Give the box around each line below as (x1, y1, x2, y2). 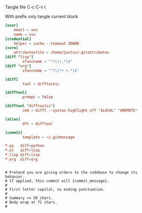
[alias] (5, 117, 21, 122)
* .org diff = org (5, 157, 38, 162)
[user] (5, 23, 18, 28)
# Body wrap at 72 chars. (5, 199, 57, 205)
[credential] (5, 36, 32, 41)
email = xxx (14, 27, 38, 32)
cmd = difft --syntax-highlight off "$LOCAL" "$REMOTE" (22, 108, 138, 113)
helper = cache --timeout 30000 (14, 41, 79, 46)
